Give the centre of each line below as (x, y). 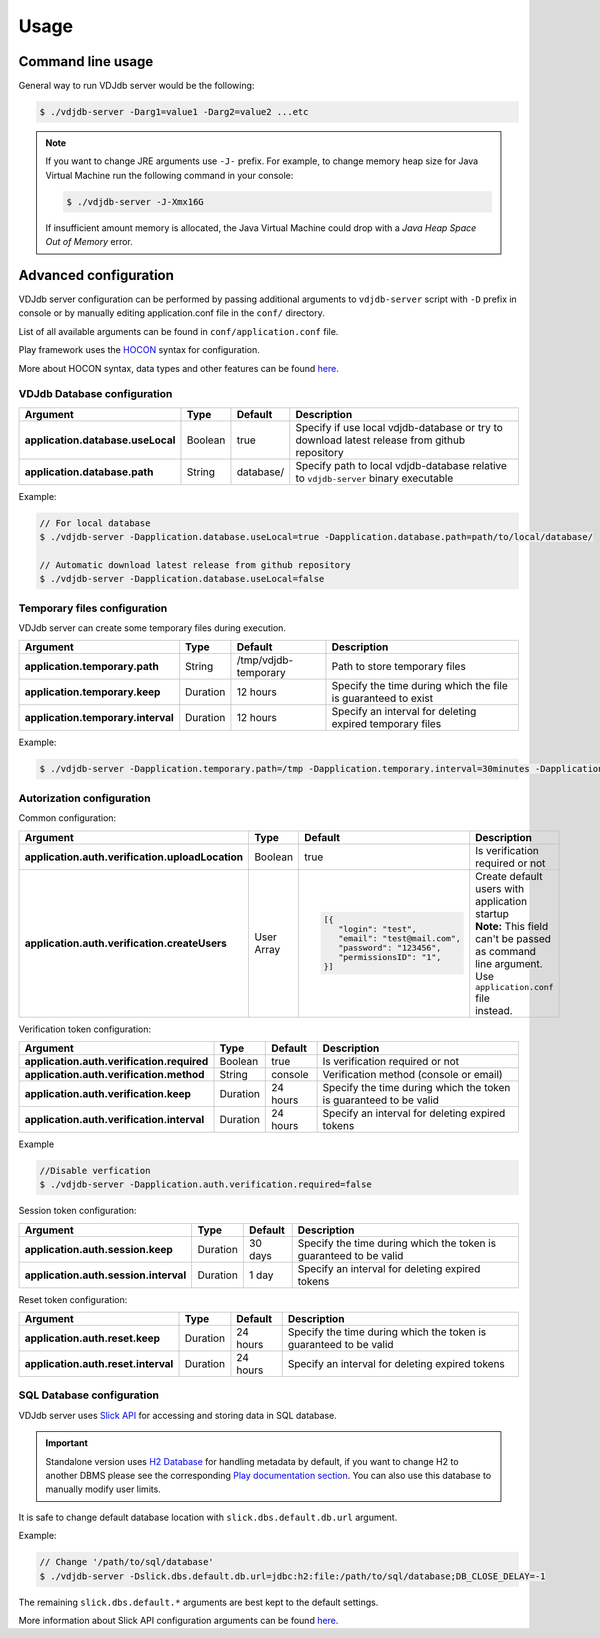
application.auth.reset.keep (92, 1338)
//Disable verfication (95, 1170)
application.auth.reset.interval (99, 1364)
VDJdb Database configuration (95, 394)
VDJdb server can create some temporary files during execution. (152, 628)
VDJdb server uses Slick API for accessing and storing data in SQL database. (177, 1415)
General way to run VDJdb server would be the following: (136, 86)
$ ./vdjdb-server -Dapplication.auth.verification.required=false (205, 1184)
